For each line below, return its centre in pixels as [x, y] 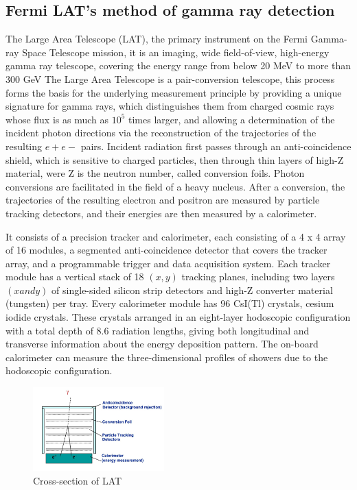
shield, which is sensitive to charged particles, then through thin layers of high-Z [175, 159]
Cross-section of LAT [78, 480]
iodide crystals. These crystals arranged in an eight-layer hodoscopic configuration [178, 317]
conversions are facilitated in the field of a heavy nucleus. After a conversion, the [175, 186]
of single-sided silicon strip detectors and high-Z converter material [192, 290]
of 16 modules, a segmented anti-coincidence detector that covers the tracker [166, 250]
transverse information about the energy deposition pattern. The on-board [162, 344]
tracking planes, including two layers [258, 277]
